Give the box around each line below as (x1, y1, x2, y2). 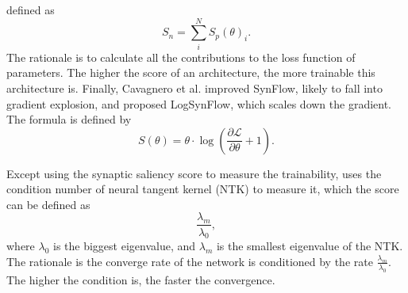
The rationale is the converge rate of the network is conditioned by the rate (6, 253, 373, 269)
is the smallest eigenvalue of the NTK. (216, 238, 403, 254)
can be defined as (6, 196, 90, 212)
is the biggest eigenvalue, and (53, 238, 196, 254)
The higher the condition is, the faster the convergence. (6, 271, 275, 287)
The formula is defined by (6, 111, 132, 127)
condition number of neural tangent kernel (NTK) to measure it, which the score (6, 181, 399, 197)
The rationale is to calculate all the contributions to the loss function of (6, 48, 356, 65)
